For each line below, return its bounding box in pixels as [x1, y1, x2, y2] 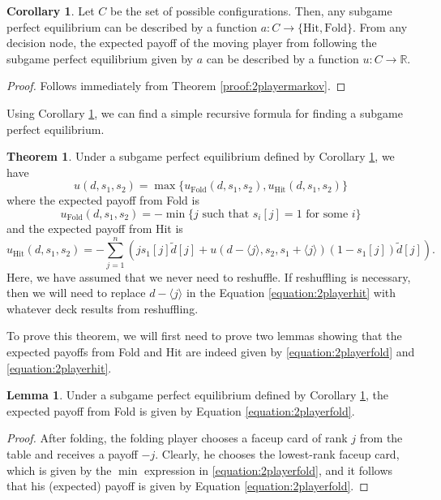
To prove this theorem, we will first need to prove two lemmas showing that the [6, 327, 402, 344]
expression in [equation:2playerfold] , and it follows [143, 461, 393, 478]
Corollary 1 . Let [6, 2, 95, 19]
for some [306, 208, 349, 220]
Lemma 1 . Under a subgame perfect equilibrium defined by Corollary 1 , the [6, 386, 389, 403]
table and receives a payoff [6, 446, 138, 462]
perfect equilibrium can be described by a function [6, 18, 258, 35]
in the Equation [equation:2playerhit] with [186, 284, 396, 301]
